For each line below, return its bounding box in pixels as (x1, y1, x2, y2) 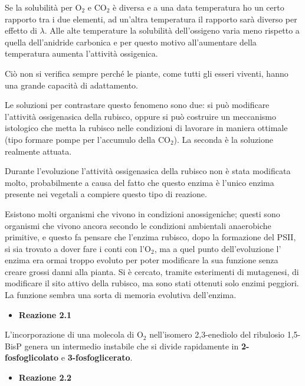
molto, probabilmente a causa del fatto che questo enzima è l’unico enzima (5, 176, 274, 188)
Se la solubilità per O (5, 1, 82, 13)
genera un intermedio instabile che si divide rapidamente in (24, 339, 239, 352)
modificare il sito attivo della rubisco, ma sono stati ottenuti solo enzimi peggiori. (5, 277, 299, 289)
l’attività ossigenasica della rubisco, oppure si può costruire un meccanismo (5, 110, 276, 122)
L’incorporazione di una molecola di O (5, 328, 143, 341)
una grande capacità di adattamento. (5, 78, 139, 91)
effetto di (5, 24, 37, 37)
